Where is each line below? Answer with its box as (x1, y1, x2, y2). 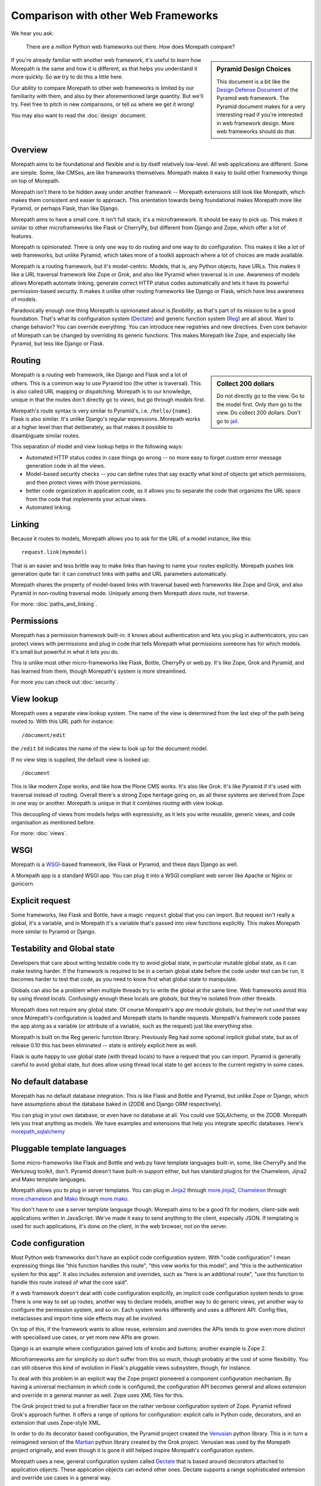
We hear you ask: (11, 30, 54, 37)
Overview (11, 145, 48, 155)
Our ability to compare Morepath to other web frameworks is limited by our (11, 84, 194, 92)
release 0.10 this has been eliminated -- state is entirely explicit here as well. (11, 1042, 197, 1049)
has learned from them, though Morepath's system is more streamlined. (11, 668, 187, 675)
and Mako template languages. (11, 1176, 87, 1183)
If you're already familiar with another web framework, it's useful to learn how (11, 56, 202, 64)
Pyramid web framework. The (216, 95, 289, 102)
